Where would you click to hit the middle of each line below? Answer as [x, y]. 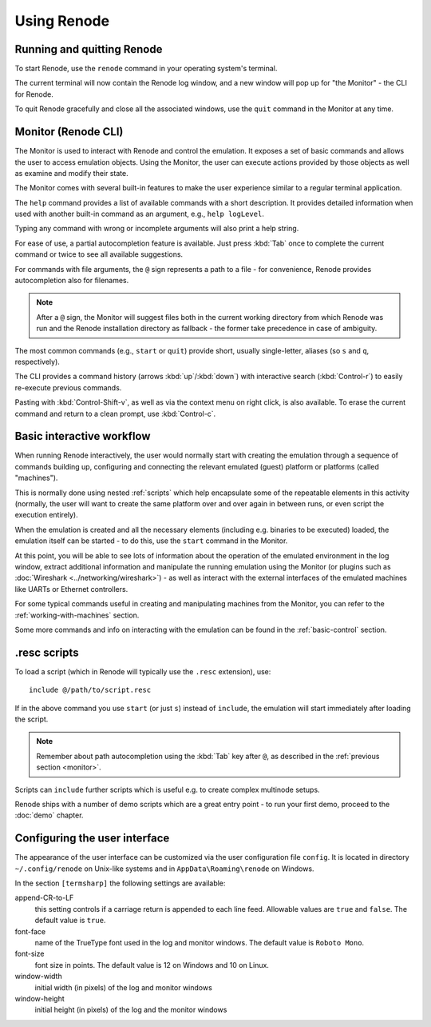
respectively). [37, 362]
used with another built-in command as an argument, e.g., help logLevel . [140, 214]
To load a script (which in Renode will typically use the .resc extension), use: [143, 671]
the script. [32, 719]
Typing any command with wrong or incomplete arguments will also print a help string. [157, 229]
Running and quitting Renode [89, 49]
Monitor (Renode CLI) [69, 132]
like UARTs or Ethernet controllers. [71, 589]
